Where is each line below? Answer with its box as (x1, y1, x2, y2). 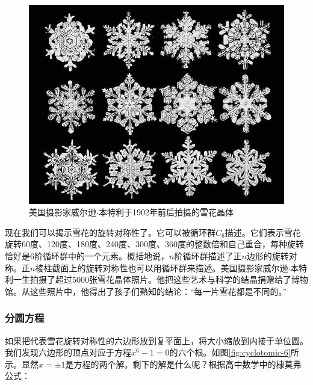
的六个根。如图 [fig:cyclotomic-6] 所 (169, 346, 299, 359)
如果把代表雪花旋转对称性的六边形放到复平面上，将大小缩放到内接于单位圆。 (5, 334, 308, 346)
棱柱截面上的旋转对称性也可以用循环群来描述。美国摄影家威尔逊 (35, 261, 288, 274)
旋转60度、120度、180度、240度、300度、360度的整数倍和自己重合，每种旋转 (5, 238, 304, 250)
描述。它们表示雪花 (225, 226, 301, 238)
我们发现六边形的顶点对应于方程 (5, 346, 131, 359)
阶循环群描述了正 (174, 249, 242, 262)
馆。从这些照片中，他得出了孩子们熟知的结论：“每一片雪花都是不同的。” (5, 285, 287, 297)
